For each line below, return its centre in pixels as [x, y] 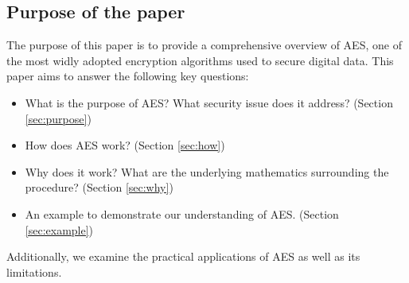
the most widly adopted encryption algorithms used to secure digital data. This [200, 60]
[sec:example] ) [59, 229]
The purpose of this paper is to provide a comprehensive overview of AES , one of [204, 45]
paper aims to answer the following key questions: [128, 76]
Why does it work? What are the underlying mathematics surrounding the [207, 171]
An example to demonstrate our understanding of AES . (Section [182, 213]
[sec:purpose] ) [58, 118]
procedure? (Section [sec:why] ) [99, 187]
